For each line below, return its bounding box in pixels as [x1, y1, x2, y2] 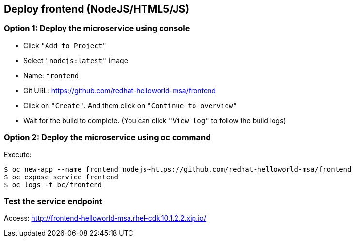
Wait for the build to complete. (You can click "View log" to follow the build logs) [23, 116, 286, 125]
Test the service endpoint [4, 196, 102, 206]
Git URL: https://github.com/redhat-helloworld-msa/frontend [23, 86, 216, 95]
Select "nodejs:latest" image [23, 56, 128, 64]
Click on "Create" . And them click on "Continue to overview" [23, 101, 237, 110]
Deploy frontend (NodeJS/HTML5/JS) [4, 3, 190, 15]
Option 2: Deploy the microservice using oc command [4, 132, 211, 143]
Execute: [4, 150, 32, 159]
